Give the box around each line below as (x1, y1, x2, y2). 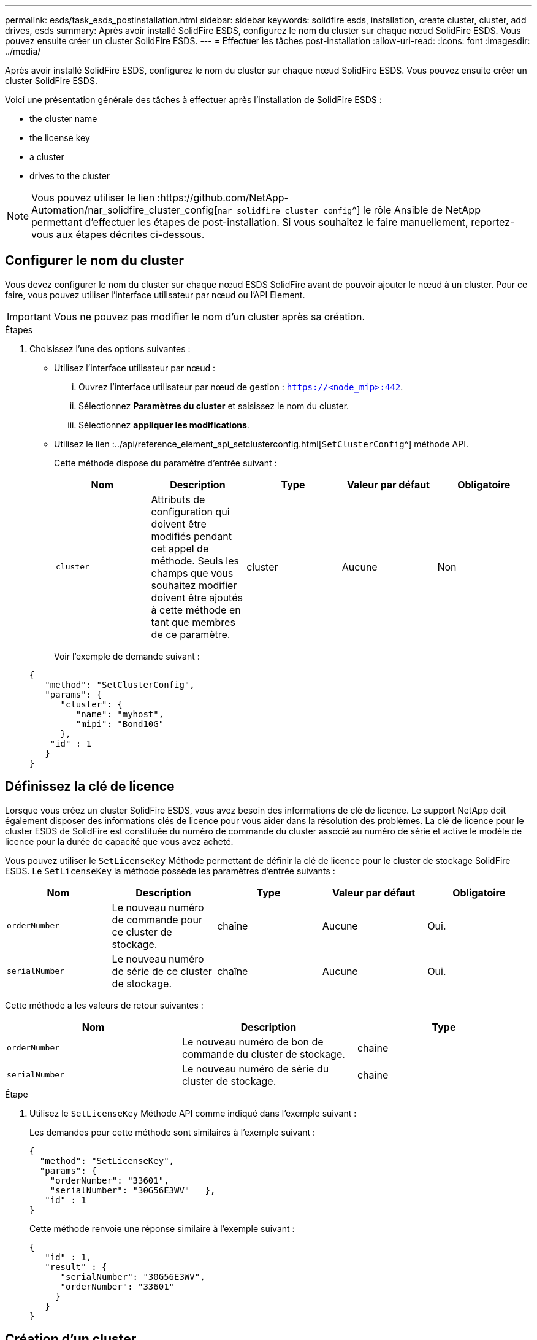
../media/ (5, 46, 41, 56)
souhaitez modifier (151, 579, 237, 591)
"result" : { (45, 1261, 107, 1272)
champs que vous (151, 566, 234, 579)
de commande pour (112, 913, 202, 926)
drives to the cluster (29, 171, 110, 181)
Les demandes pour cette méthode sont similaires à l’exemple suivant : (29, 1126, 316, 1138)
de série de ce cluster (112, 965, 212, 977)
